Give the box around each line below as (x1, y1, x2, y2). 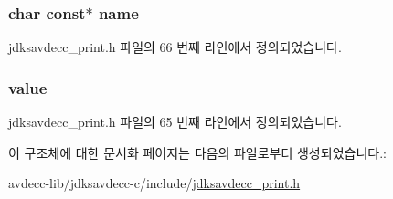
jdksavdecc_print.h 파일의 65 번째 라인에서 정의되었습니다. (8, 112, 342, 131)
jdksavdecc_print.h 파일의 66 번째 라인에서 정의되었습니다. (8, 37, 342, 57)
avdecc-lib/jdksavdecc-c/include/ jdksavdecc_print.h (8, 173, 301, 193)
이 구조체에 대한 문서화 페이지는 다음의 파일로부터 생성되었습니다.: (8, 142, 387, 162)
